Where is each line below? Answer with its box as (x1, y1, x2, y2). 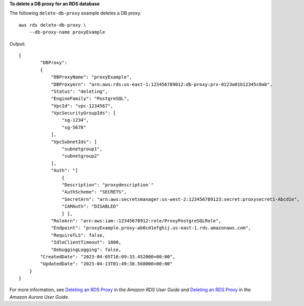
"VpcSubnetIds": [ (51, 139, 97, 145)
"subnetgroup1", (62, 146, 103, 152)
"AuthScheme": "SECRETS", (62, 189, 127, 195)
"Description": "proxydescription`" (62, 182, 154, 187)
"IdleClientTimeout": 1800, (51, 239, 121, 245)
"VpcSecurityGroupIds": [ (51, 110, 116, 116)
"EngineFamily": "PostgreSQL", (51, 95, 130, 102)
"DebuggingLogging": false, (51, 246, 121, 253)
